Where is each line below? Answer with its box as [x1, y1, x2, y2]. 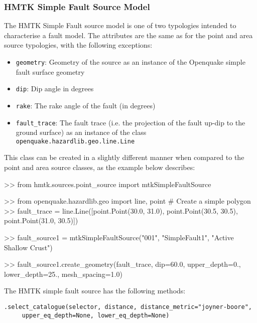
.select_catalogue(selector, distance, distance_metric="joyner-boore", [4, 303, 252, 310]
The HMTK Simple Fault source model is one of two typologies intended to [4, 20, 236, 31]
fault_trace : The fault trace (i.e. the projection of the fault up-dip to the [16, 117, 245, 127]
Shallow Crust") [4, 242, 53, 252]
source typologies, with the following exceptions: [4, 40, 153, 50]
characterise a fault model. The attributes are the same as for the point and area [4, 30, 253, 40]
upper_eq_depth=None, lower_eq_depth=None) [22, 311, 170, 319]
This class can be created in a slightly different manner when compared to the [4, 152, 244, 163]
